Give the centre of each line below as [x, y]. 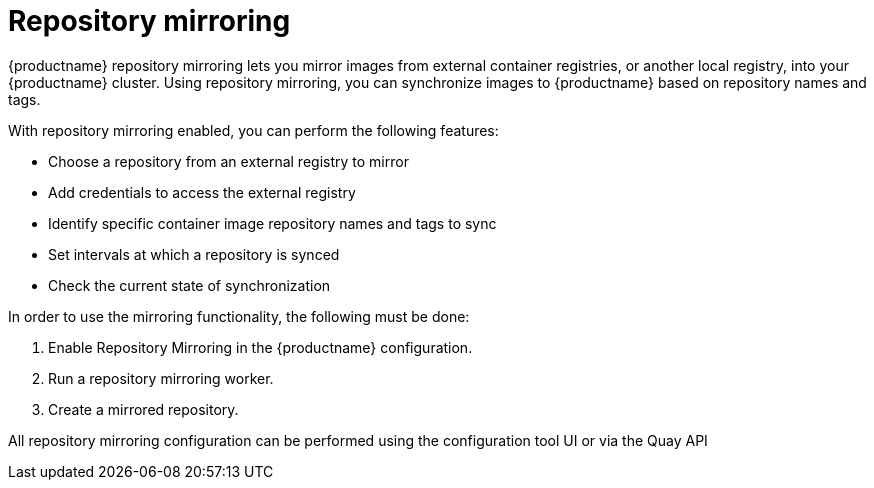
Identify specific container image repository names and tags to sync [272, 223]
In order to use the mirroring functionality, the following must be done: [239, 316]
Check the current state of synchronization [189, 285]
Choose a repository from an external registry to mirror [228, 161]
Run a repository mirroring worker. [161, 378]
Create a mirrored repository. [143, 409]
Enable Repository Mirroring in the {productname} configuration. [260, 347]
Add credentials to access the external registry [202, 192]
